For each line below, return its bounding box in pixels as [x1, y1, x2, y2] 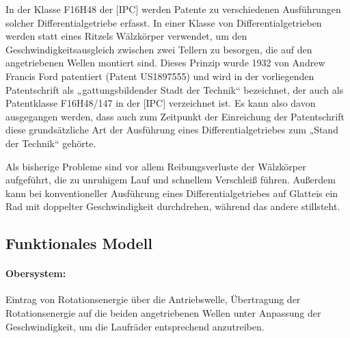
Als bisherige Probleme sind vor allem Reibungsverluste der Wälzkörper [5, 159, 306, 173]
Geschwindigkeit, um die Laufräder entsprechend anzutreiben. [5, 319, 265, 333]
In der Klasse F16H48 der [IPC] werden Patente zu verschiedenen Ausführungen [5, 2, 341, 16]
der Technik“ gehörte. [5, 135, 96, 150]
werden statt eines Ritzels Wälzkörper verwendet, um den [5, 29, 247, 43]
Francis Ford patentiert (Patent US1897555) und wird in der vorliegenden [5, 68, 314, 83]
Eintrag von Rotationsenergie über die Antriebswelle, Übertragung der [5, 292, 301, 307]
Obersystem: [5, 266, 66, 281]
